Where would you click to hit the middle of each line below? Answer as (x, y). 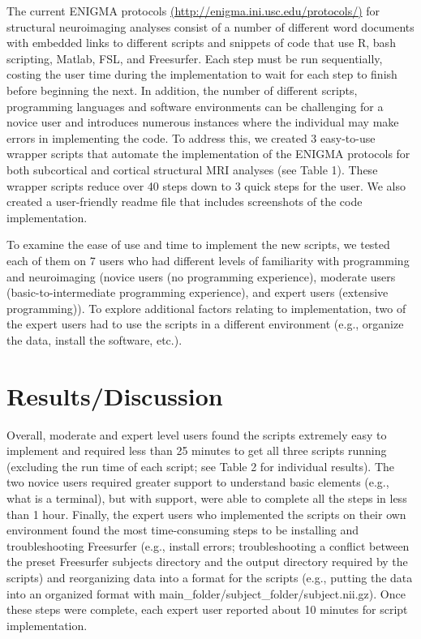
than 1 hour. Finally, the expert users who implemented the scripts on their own (206, 514)
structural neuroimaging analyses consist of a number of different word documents (210, 26)
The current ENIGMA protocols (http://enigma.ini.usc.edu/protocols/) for (193, 11)
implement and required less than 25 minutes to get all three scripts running (197, 450)
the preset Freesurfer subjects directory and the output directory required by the (207, 562)
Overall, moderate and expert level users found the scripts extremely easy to (197, 434)
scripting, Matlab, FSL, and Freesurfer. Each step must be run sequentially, (195, 58)
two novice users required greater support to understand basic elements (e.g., (198, 482)
